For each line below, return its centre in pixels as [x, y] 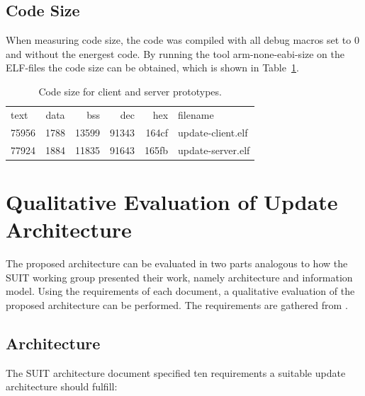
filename [196, 114]
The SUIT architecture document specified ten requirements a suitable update [176, 372]
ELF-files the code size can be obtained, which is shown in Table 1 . [152, 68]
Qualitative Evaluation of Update [172, 201]
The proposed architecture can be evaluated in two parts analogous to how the [177, 263]
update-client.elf [213, 132]
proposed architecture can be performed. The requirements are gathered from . [177, 304]
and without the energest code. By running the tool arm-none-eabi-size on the [175, 53]
